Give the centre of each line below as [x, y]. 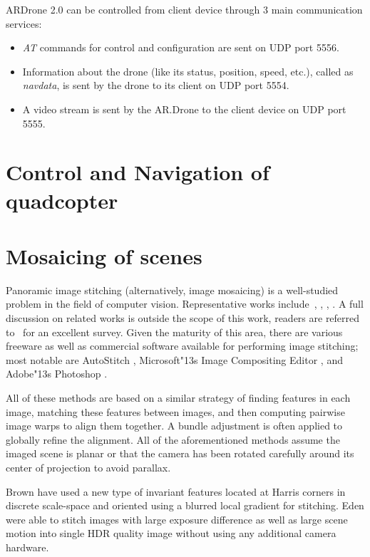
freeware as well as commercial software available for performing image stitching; [182, 346]
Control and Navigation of [138, 172]
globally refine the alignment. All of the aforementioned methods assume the [173, 439]
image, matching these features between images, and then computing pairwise [175, 411]
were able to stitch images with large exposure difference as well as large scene [177, 519]
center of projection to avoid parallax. [88, 467]
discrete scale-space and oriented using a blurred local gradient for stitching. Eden [185, 505]
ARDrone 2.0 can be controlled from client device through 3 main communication [184, 9]
